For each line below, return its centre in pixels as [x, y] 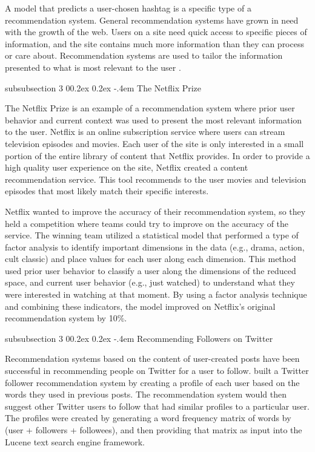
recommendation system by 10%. [66, 318]
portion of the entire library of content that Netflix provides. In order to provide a [157, 155]
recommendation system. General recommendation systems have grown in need [152, 20]
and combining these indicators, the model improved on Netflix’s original [140, 306]
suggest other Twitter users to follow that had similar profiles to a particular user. [157, 406]
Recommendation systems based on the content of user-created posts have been [152, 359]
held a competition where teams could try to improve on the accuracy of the [147, 223]
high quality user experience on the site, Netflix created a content [127, 167]
